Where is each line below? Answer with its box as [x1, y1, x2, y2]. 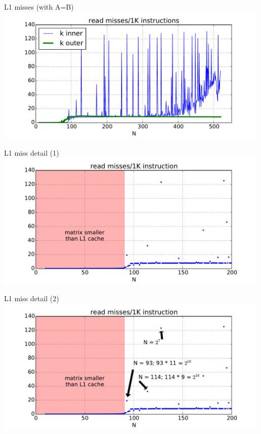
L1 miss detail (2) [4, 293, 59, 304]
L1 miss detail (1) [4, 147, 59, 158]
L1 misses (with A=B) [4, 2, 74, 12]
